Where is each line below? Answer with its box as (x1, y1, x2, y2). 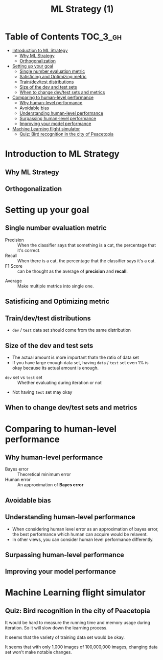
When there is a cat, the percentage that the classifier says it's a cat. (17, 257, 156, 264)
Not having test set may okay (12, 389, 72, 395)
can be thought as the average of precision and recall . (17, 268, 128, 274)
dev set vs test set (5, 374, 43, 380)
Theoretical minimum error (17, 471, 71, 477)
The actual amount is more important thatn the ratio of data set (12, 354, 140, 360)
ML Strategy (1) (50, 3, 114, 15)
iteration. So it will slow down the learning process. (5, 625, 108, 631)
